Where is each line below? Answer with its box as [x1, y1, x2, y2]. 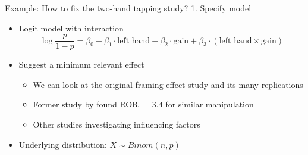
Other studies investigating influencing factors [33, 118, 200, 131]
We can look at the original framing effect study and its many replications [33, 78, 303, 90]
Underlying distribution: [18, 138, 107, 150]
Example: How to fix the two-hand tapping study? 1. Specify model [5, 2, 252, 14]
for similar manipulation [165, 98, 254, 110]
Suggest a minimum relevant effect [18, 58, 144, 71]
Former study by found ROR [33, 98, 139, 110]
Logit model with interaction [18, 21, 124, 34]
